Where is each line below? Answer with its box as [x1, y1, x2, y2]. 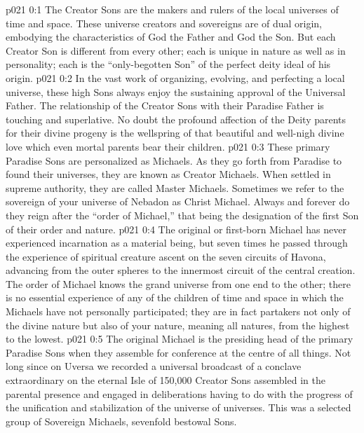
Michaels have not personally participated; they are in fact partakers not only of [6, 304, 351, 319]
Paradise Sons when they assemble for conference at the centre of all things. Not [6, 345, 351, 359]
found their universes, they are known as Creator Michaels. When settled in [6, 167, 331, 181]
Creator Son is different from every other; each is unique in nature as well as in [6, 43, 346, 57]
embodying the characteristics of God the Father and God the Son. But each [6, 29, 336, 44]
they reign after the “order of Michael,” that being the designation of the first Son [6, 207, 359, 222]
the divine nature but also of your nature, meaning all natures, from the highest [6, 317, 350, 332]
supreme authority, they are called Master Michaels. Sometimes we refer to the [6, 180, 344, 195]
